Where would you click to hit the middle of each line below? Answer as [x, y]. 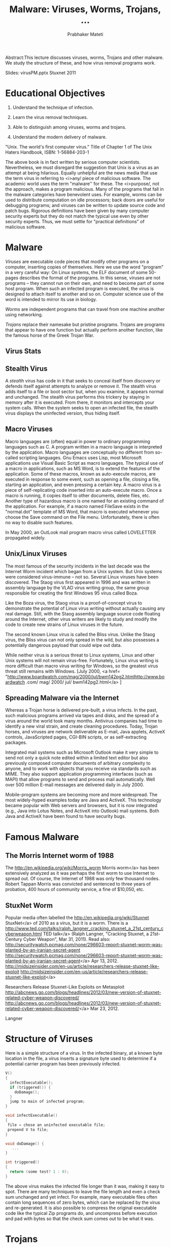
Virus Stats [23, 351]
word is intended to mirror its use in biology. [51, 299]
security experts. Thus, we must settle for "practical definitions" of [75, 221]
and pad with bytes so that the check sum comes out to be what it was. [80, 1219]
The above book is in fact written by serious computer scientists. [73, 162]
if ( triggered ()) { [30, 1087]
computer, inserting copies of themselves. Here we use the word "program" [84, 267]
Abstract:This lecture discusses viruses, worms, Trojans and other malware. [84, 57]
